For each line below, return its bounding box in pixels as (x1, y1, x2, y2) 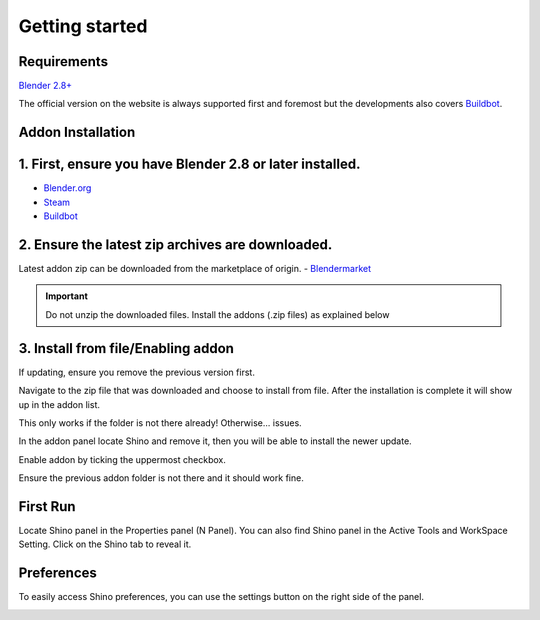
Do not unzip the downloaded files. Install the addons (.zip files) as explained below (45, 308, 390, 320)
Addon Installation (18, 124, 136, 141)
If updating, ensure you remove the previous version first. (18, 366, 255, 378)
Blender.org (43, 182, 92, 194)
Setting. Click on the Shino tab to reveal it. (18, 538, 192, 550)
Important (45, 290, 89, 302)
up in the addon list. (18, 398, 100, 410)
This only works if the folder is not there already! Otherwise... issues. (18, 416, 302, 429)
